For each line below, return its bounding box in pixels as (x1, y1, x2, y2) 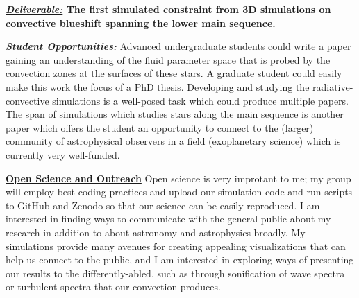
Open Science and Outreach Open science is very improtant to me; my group (6, 170, 351, 185)
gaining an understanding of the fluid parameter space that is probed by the (6, 52, 331, 67)
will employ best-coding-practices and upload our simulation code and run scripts (6, 184, 353, 199)
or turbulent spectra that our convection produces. (6, 279, 221, 294)
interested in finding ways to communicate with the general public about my (6, 211, 331, 226)
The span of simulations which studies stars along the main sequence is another (6, 107, 344, 121)
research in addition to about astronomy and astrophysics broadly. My (6, 225, 306, 239)
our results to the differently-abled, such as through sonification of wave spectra (6, 265, 345, 280)
